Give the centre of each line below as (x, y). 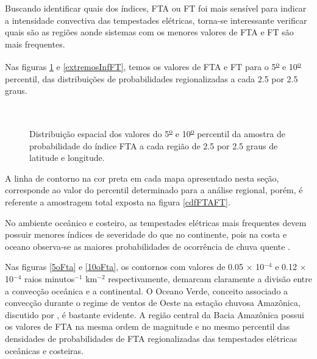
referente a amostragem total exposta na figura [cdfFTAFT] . (118, 202)
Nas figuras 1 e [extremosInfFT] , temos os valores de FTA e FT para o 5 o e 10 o (153, 66)
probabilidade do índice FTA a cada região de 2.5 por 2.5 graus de (154, 145)
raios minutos (49, 279)
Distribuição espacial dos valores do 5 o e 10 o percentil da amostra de (157, 133)
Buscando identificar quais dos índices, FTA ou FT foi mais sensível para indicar (156, 8)
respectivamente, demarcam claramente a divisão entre (210, 279)
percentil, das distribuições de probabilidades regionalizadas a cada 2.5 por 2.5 (151, 78)
